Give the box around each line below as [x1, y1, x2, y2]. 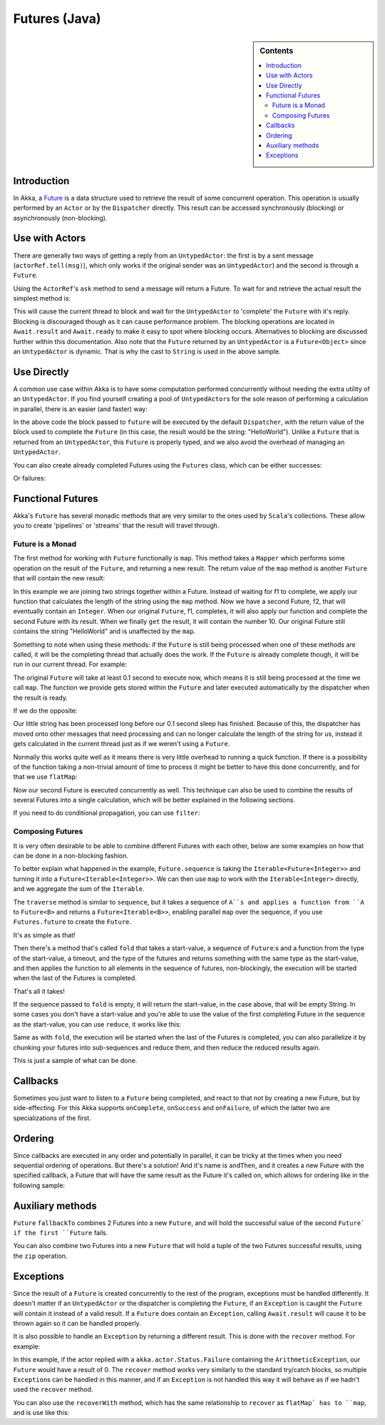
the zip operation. [13, 1252, 68, 1260]
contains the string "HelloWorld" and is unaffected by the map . [13, 627, 196, 635]
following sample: [13, 1181, 66, 1189]
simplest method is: [13, 294, 71, 303]
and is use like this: [13, 1409, 70, 1417]
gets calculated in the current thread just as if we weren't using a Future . [13, 740, 230, 748]
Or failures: [13, 474, 46, 483]
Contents [260, 46, 294, 56]
